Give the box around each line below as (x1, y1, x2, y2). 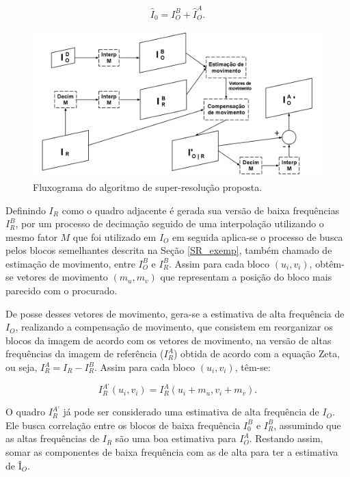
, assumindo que (273, 417, 341, 432)
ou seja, (5, 360, 38, 374)
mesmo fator (5, 229, 57, 244)
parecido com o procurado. (5, 283, 118, 298)
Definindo (5, 203, 46, 217)
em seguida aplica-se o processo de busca (172, 229, 343, 244)
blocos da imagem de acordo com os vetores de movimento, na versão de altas (5, 333, 332, 347)
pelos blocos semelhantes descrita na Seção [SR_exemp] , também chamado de (5, 243, 332, 257)
